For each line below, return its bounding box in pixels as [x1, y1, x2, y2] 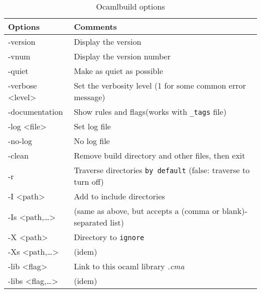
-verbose [8, 80, 37, 91]
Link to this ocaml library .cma [74, 260, 185, 272]
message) [74, 91, 105, 103]
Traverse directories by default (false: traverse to [74, 164, 250, 176]
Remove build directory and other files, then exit [74, 150, 245, 161]
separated [74, 216, 107, 228]
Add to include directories [74, 190, 165, 202]
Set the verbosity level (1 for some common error [74, 80, 246, 91]
